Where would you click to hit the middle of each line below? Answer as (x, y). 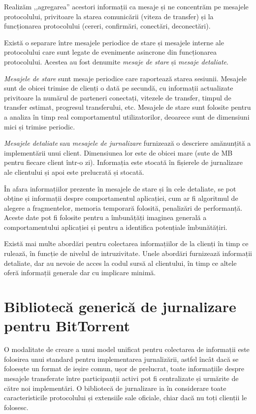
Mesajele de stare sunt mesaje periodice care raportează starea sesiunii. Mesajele (125, 78)
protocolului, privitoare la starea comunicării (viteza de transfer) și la (109, 16)
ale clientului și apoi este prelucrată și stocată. (74, 172)
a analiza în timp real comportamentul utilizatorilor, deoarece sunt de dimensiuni (127, 116)
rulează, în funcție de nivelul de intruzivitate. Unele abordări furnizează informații (128, 253)
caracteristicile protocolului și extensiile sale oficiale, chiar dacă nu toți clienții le (126, 398)
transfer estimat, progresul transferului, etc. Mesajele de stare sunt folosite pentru (128, 107)
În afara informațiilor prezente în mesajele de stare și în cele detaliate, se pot (120, 188)
